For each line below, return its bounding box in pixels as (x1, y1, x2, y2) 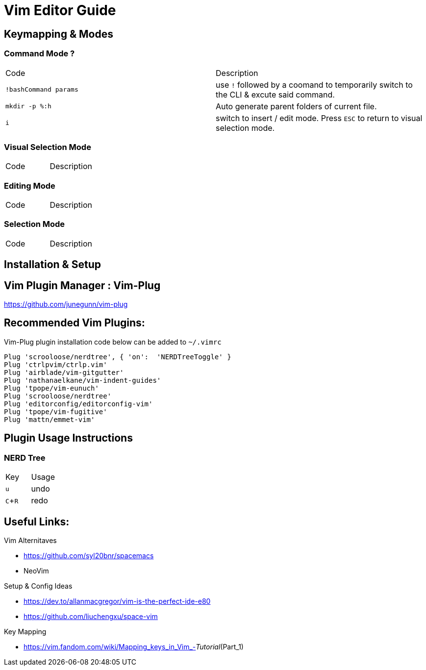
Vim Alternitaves (4, 536, 57, 545)
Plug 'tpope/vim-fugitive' (4, 407, 107, 416)
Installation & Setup (4, 258, 101, 271)
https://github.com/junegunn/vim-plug (4, 300, 128, 309)
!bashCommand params (5, 86, 78, 94)
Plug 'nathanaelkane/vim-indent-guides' (4, 376, 161, 384)
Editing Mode (4, 180, 55, 191)
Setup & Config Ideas (4, 581, 73, 590)
